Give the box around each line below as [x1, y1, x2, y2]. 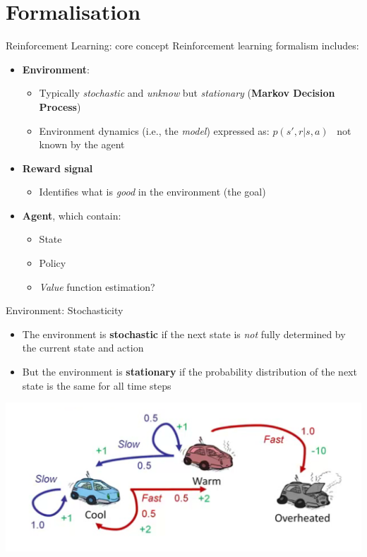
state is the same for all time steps [22, 378, 172, 393]
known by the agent [39, 137, 125, 152]
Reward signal [22, 160, 93, 175]
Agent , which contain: [22, 208, 121, 222]
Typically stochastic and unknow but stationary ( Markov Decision [39, 85, 335, 100]
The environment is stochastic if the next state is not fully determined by [22, 326, 346, 341]
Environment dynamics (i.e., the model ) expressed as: [39, 123, 270, 138]
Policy [39, 256, 66, 270]
